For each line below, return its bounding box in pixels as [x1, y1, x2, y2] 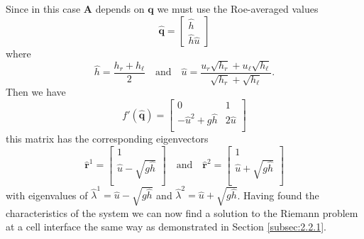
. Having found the [237, 187, 319, 202]
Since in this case [6, 1, 81, 16]
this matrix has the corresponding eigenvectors [6, 131, 209, 146]
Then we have [6, 84, 66, 99]
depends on [95, 1, 145, 16]
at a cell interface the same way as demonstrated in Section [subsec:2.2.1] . [6, 219, 326, 234]
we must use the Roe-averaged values [157, 1, 319, 16]
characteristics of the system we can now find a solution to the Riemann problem [6, 205, 358, 220]
